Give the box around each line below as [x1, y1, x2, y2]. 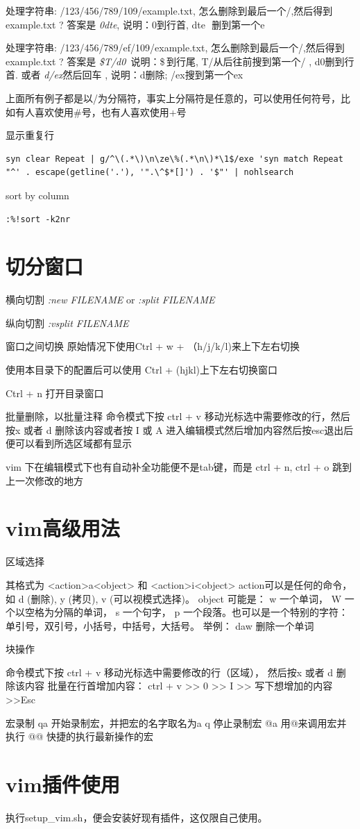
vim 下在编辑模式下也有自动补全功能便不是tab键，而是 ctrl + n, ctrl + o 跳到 [6, 460, 352, 474]
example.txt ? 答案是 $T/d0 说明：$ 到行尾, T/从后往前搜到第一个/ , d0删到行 [6, 53, 354, 68]
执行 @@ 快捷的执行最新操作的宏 [6, 729, 154, 744]
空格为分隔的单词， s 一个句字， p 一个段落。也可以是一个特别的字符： [24, 605, 348, 619]
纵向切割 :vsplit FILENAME [6, 315, 129, 330]
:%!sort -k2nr [6, 214, 71, 224]
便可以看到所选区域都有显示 [6, 436, 132, 451]
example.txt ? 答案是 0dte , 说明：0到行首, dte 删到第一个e [6, 17, 265, 31]
